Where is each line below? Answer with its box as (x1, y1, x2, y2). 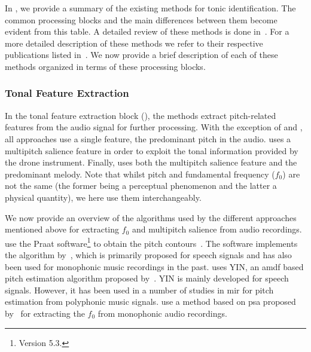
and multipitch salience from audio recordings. (132, 223, 302, 235)
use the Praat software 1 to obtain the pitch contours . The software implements (5, 235, 298, 249)
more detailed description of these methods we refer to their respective (5, 36, 263, 49)
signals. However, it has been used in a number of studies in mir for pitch (5, 283, 274, 296)
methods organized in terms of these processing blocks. (5, 60, 206, 72)
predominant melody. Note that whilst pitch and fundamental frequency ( (5, 167, 275, 180)
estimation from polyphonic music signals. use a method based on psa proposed (5, 295, 296, 308)
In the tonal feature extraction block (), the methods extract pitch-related (5, 109, 276, 121)
